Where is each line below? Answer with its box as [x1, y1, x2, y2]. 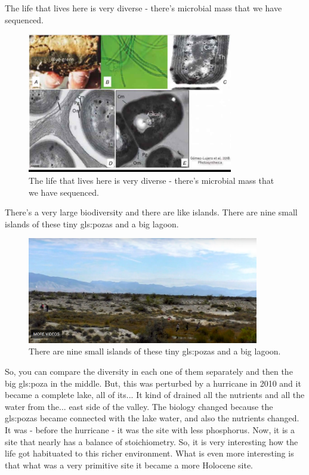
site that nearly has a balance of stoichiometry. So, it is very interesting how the [5, 435, 298, 448]
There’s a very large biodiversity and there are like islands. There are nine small [5, 206, 298, 218]
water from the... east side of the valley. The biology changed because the [5, 400, 273, 412]
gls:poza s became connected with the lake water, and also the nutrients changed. [5, 412, 299, 424]
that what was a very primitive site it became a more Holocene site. [5, 458, 253, 471]
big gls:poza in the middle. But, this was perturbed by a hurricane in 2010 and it [5, 377, 301, 389]
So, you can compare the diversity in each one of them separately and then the [5, 365, 293, 378]
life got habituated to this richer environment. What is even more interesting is [5, 447, 294, 459]
